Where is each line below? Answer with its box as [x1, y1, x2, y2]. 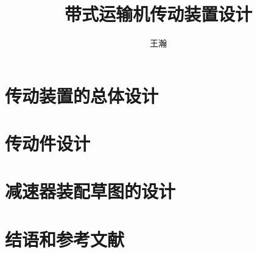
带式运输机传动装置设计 [64, 1, 252, 26]
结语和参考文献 [5, 226, 125, 251]
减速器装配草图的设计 [5, 178, 176, 204]
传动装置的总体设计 [5, 82, 159, 108]
